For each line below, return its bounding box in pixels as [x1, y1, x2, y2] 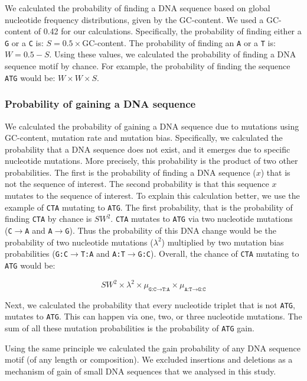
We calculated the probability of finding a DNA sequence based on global [5, 2, 270, 14]
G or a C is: [5, 36, 44, 49]
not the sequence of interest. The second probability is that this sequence [5, 177, 269, 190]
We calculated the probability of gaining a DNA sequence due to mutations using [5, 120, 299, 132]
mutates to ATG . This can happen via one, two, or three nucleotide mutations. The [5, 310, 302, 322]
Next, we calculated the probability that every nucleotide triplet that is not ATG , [5, 298, 295, 311]
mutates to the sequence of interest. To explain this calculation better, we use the [5, 189, 300, 202]
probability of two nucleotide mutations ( [5, 235, 153, 248]
